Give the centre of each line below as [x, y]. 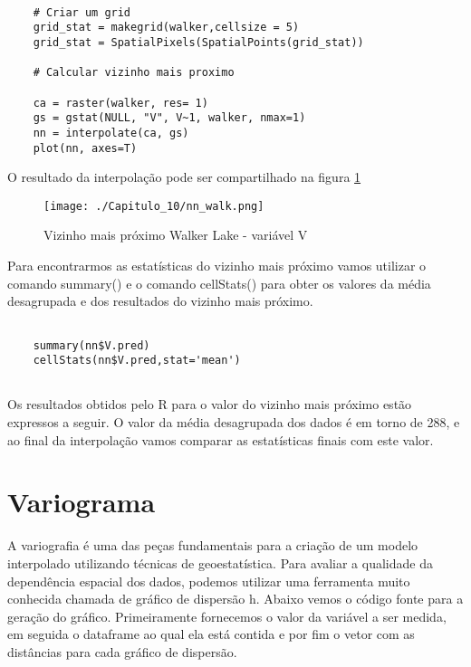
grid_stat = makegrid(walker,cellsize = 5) [166, 28]
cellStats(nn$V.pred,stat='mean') [137, 361]
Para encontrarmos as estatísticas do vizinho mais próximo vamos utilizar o [217, 266]
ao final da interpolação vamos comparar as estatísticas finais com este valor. [221, 439]
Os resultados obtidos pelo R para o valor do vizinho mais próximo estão [210, 404]
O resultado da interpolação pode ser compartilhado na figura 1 [184, 177]
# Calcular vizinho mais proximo [134, 73]
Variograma [82, 502]
